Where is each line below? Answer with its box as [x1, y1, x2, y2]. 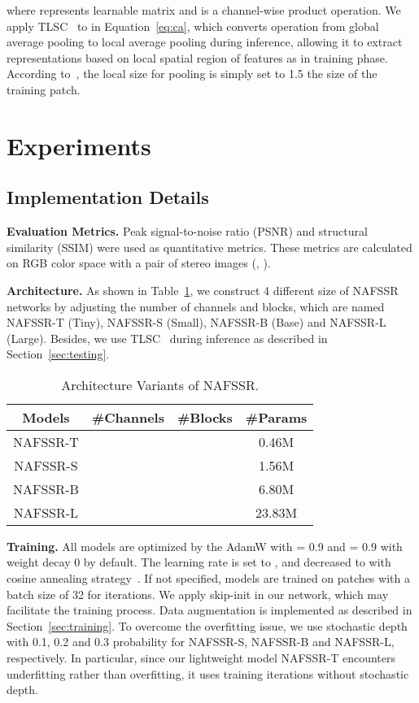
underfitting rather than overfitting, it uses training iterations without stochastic [7, 665, 409, 682]
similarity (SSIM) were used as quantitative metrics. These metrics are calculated [7, 238, 412, 255]
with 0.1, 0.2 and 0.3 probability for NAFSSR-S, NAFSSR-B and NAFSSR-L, [7, 633, 395, 650]
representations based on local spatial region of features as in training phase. [7, 49, 388, 66]
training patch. [7, 80, 81, 98]
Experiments [7, 128, 151, 162]
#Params [245, 407, 308, 427]
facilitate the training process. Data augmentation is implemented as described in [7, 601, 412, 618]
